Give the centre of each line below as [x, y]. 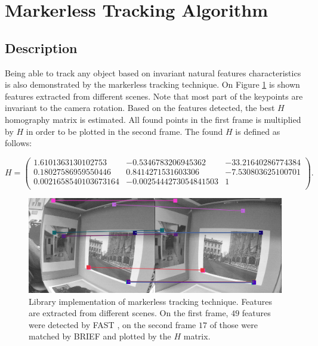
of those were [234, 324]
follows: [18, 143]
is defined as [258, 131]
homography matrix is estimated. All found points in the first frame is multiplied [153, 119]
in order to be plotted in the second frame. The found [124, 131]
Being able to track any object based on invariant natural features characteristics [153, 72]
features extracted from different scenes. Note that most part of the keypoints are [154, 96]
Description [41, 47]
